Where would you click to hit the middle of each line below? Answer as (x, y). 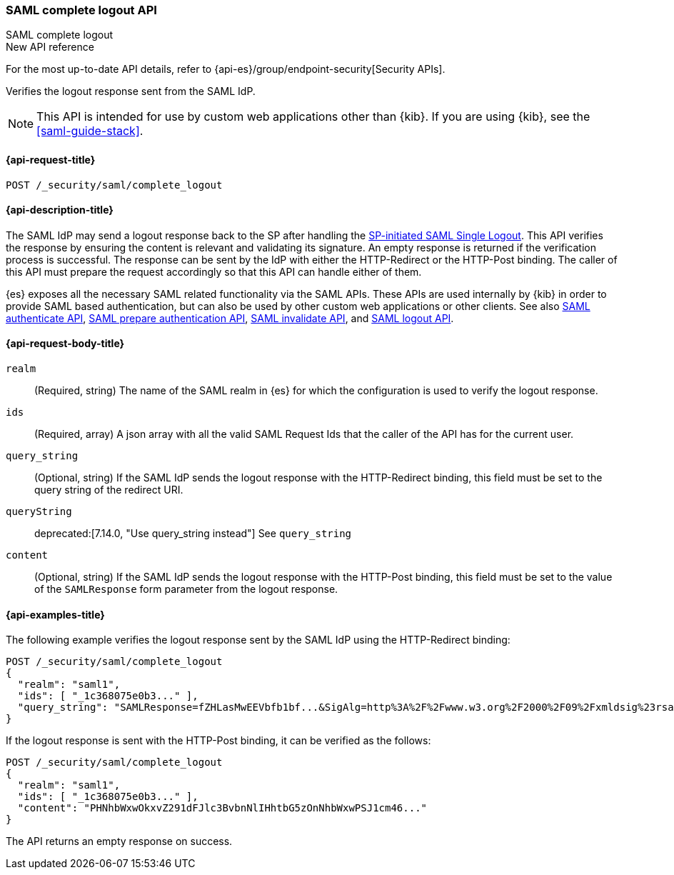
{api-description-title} (60, 210)
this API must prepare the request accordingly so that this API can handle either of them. (214, 271)
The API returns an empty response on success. (119, 841)
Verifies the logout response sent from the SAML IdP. (131, 91)
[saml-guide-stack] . (90, 131)
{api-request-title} (51, 159)
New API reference (50, 47)
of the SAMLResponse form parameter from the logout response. (186, 589)
